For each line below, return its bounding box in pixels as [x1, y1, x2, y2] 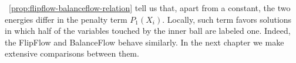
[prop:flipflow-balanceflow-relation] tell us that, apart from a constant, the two [9, 2, 291, 13]
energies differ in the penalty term [5, 13, 127, 25]
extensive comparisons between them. [5, 47, 139, 60]
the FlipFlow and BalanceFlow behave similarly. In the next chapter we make [5, 36, 284, 48]
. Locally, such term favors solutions [162, 13, 292, 25]
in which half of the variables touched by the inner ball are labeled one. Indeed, [5, 24, 291, 37]
